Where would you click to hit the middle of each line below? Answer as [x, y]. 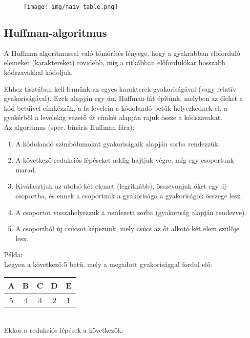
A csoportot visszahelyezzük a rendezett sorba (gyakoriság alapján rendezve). [131, 212]
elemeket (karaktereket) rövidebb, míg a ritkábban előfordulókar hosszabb [115, 62]
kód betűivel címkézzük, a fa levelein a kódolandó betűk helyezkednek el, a [116, 108]
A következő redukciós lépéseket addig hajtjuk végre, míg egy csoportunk [125, 160]
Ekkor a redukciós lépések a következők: [64, 330]
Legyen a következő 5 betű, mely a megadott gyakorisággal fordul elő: [108, 264]
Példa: [13, 254]
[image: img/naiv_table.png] [71, 7]
